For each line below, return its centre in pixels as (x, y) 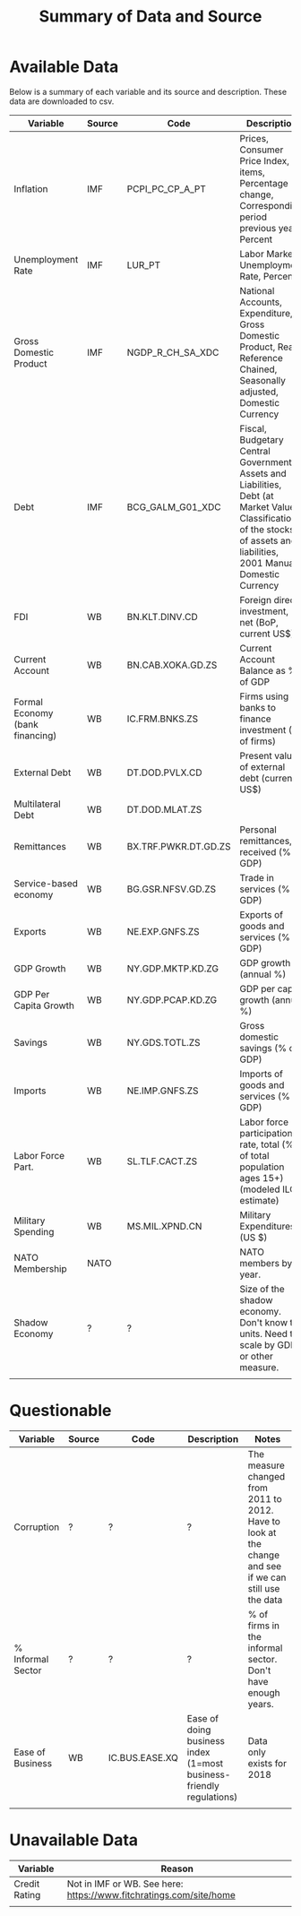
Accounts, (261, 302)
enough (264, 1693)
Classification (268, 518)
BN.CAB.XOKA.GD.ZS (172, 665)
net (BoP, (259, 622)
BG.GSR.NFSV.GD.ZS (172, 889)
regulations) (212, 1797)
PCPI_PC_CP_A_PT (166, 188)
